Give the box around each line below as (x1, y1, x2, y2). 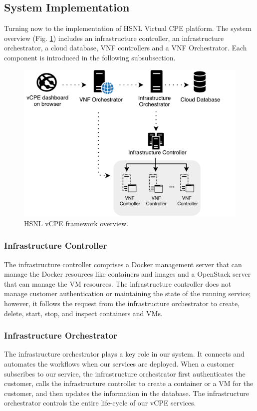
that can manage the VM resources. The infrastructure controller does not (4, 278, 232, 289)
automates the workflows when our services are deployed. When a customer (4, 358, 235, 369)
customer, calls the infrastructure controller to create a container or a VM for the (4, 378, 254, 389)
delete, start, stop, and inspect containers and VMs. (4, 308, 163, 318)
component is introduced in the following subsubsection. (4, 52, 176, 62)
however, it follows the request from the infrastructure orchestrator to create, (4, 298, 240, 308)
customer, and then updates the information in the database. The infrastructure (4, 388, 249, 398)
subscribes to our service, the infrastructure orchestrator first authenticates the (4, 368, 246, 379)
